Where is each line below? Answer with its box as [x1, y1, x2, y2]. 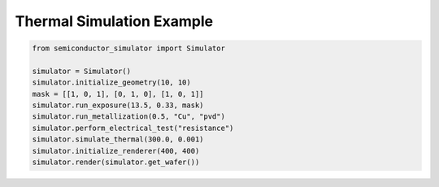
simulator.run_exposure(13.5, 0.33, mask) [32, 101, 204, 110]
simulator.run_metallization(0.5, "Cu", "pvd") [32, 112, 225, 121]
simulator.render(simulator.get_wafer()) [32, 158, 200, 167]
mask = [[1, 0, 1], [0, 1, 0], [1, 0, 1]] [32, 89, 204, 98]
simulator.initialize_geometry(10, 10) [32, 78, 191, 87]
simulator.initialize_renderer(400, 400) [32, 146, 200, 155]
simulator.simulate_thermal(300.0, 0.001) [32, 135, 204, 144]
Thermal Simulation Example [15, 12, 214, 30]
